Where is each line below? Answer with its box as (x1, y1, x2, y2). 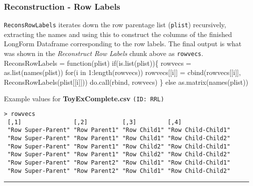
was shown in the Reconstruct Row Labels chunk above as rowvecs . (4, 48, 203, 58)
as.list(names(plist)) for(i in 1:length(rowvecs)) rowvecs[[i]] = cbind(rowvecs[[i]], (4, 67, 241, 77)
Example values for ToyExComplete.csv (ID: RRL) (4, 93, 164, 103)
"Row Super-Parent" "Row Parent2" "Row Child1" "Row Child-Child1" (7, 159, 231, 167)
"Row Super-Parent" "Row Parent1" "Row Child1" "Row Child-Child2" (7, 135, 231, 142)
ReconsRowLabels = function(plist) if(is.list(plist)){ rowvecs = (4, 57, 191, 68)
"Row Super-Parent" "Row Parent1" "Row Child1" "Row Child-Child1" (7, 127, 231, 134)
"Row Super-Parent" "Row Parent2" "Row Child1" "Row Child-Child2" (7, 167, 231, 174)
